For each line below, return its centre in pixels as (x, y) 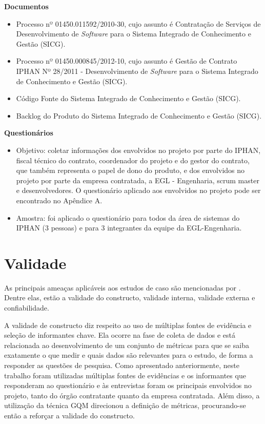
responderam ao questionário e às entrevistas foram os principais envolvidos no (128, 385)
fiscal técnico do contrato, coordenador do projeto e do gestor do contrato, (133, 160)
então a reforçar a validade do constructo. (69, 415)
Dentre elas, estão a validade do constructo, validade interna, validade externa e (130, 297)
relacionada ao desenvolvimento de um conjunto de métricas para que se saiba (127, 345)
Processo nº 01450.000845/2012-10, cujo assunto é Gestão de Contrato (127, 61)
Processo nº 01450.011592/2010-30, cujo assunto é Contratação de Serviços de (138, 23)
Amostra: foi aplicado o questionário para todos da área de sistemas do (128, 217)
